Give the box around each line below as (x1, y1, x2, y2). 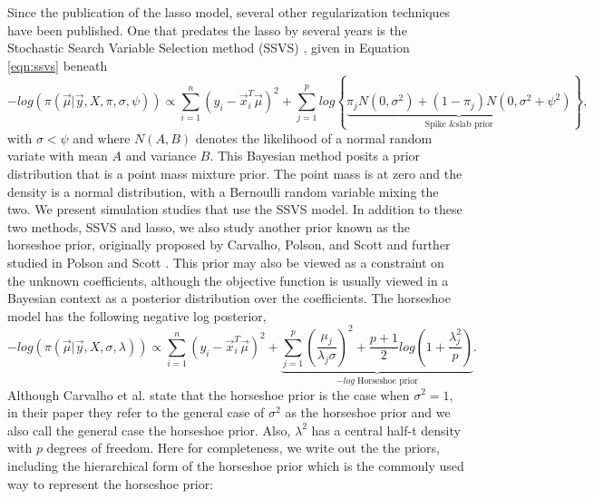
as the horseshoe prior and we (285, 403, 451, 422)
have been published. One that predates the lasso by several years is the (7, 20, 407, 39)
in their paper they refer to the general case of (7, 403, 265, 422)
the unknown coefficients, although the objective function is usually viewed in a (7, 270, 449, 289)
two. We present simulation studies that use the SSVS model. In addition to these (7, 200, 463, 219)
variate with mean (7, 146, 108, 165)
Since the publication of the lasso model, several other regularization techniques (7, 3, 451, 21)
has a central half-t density (311, 420, 461, 439)
